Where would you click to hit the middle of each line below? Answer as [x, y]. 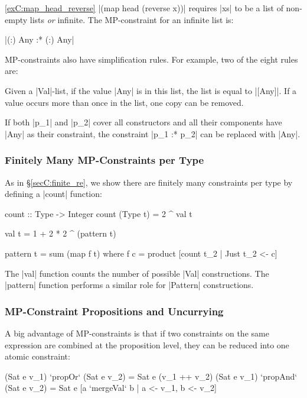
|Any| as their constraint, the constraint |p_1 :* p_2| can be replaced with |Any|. [153, 133]
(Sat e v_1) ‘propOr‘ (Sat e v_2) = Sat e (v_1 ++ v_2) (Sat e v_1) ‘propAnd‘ [151, 376]
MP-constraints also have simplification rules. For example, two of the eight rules [151, 59]
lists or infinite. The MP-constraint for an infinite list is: [132, 19]
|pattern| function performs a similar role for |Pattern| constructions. [129, 285]
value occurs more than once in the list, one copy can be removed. [124, 102]
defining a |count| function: [53, 194]
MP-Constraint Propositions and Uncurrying [114, 311]
